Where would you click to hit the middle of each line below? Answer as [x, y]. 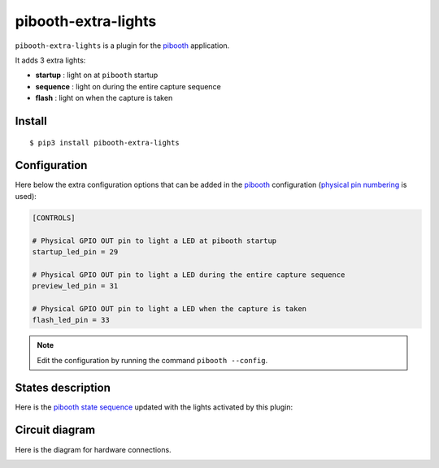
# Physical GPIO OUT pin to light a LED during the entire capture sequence [189, 275]
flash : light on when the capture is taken [104, 98]
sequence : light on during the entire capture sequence [128, 86]
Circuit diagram [55, 430]
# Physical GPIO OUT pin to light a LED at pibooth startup [154, 240]
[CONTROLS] [54, 218]
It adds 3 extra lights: [50, 60]
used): [26, 196]
